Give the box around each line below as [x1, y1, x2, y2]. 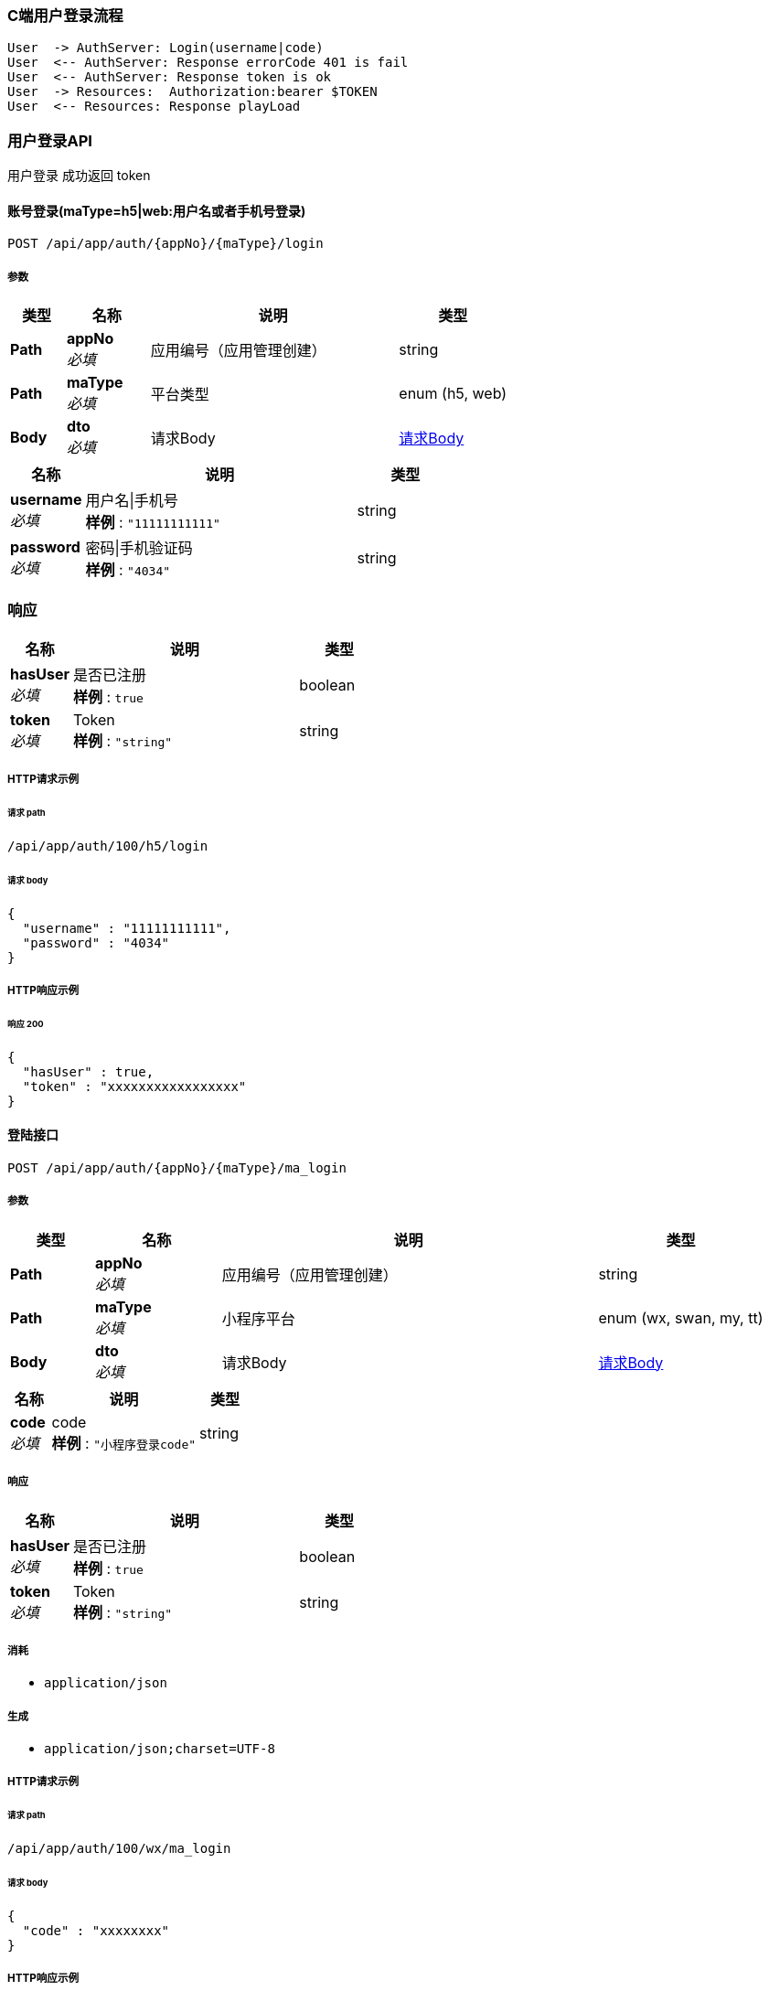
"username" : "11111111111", [22, 920, 231, 936]
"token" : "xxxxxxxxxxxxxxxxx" [22, 1078, 247, 1094]
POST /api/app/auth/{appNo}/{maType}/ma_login [7, 1160, 347, 1175]
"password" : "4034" [22, 935, 170, 950]
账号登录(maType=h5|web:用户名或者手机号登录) [7, 202, 306, 219]
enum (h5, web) [399, 384, 507, 403]
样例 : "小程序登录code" [51, 1433, 197, 1452]
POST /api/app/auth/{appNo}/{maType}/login [7, 236, 324, 252]
